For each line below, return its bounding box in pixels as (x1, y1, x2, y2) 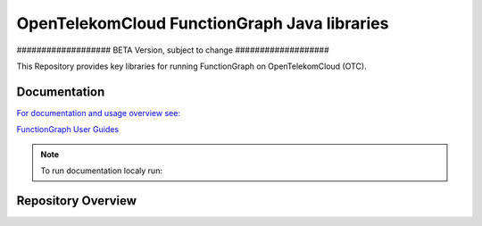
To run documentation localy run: (40, 165, 162, 176)
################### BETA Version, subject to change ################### (16, 45, 329, 55)
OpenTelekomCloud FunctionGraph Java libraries (16, 13, 389, 33)
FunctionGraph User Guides (16, 124, 120, 135)
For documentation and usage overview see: (16, 107, 180, 118)
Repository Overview (16, 193, 137, 208)
